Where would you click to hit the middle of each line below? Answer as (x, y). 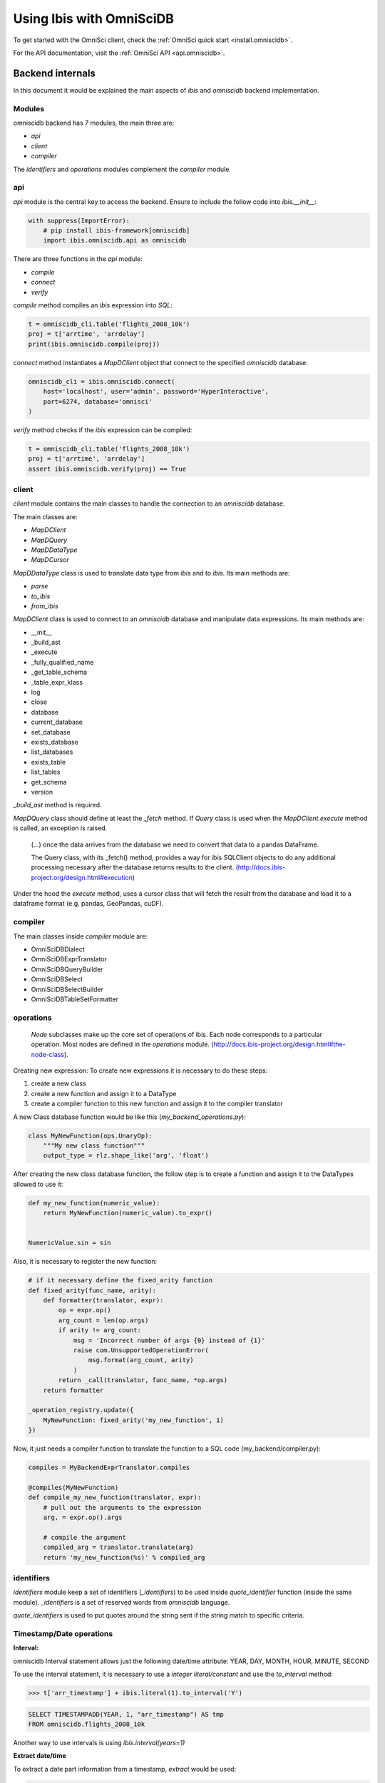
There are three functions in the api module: (78, 259)
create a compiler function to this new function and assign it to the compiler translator (157, 1104)
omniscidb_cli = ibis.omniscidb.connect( (102, 381)
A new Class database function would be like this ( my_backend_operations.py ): (129, 1117)
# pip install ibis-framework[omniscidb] (117, 231)
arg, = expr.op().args (83, 1518)
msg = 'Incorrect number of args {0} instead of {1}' (169, 1340)
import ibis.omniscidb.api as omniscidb (115, 240)
